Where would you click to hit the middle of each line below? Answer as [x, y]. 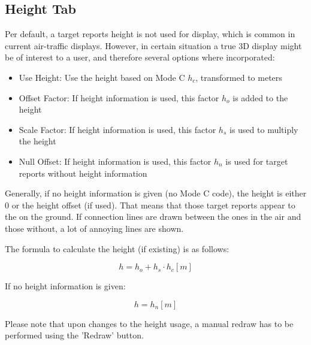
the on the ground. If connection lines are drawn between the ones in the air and [153, 217]
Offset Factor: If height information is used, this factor [119, 97]
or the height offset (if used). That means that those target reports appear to [153, 205]
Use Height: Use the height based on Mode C [102, 77]
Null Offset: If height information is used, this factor [115, 161]
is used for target [257, 161]
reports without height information [83, 173]
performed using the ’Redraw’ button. [74, 335]
